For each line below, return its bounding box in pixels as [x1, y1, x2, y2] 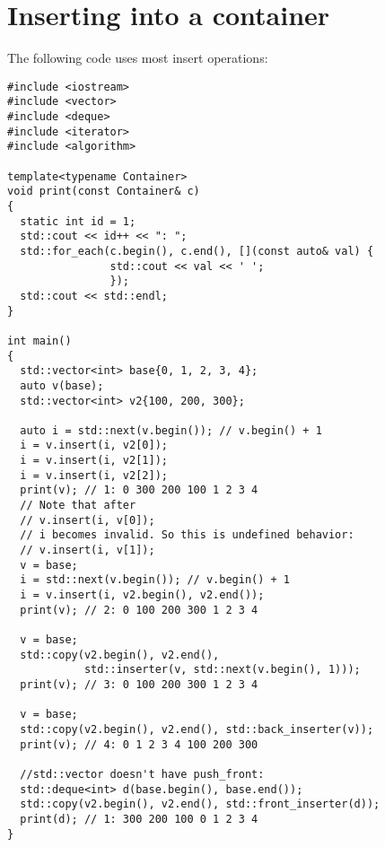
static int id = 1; [20, 214, 136, 228]
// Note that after [20, 499, 136, 512]
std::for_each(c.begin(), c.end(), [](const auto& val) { [20, 244, 374, 258]
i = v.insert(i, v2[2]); [20, 468, 168, 482]
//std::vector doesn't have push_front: [20, 767, 265, 781]
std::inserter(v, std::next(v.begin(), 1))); [83, 663, 361, 677]
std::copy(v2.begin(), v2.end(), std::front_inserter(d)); [20, 798, 381, 811]
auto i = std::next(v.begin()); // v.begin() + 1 [20, 423, 322, 437]
